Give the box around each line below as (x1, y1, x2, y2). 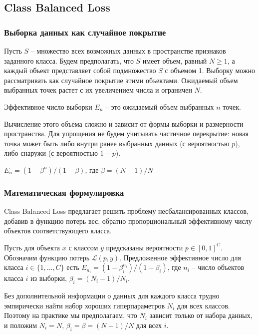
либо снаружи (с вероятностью (4, 148, 98, 158)
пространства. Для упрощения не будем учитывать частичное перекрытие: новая (4, 128, 249, 139)
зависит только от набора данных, (149, 310, 253, 320)
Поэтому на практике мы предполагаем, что (4, 310, 137, 320)
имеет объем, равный (142, 55, 207, 66)
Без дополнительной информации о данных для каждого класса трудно (4, 290, 220, 300)
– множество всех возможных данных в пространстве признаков (30, 46, 226, 56)
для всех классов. (177, 300, 230, 310)
